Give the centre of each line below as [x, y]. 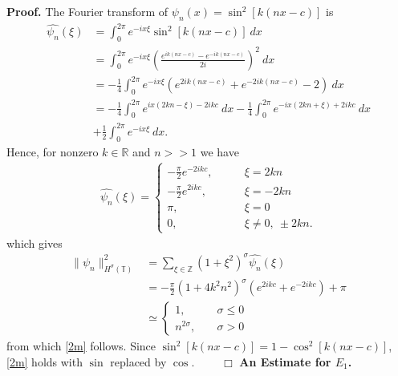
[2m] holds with [45, 361]
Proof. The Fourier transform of [87, 11]
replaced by [138, 361]
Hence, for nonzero [53, 151]
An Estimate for [285, 361]
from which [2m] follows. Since [81, 346]
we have [219, 151]
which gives [35, 243]
